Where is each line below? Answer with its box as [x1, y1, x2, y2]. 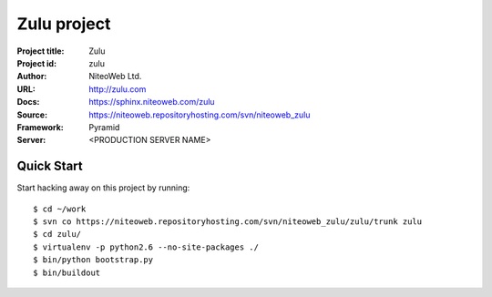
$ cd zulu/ [33, 229, 82, 240]
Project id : [16, 57, 57, 68]
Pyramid [88, 121, 120, 132]
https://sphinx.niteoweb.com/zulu [88, 97, 215, 108]
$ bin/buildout [33, 267, 101, 278]
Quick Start [16, 159, 83, 174]
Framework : [16, 121, 64, 132]
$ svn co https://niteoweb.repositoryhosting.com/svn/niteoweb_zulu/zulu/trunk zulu [33, 216, 423, 227]
